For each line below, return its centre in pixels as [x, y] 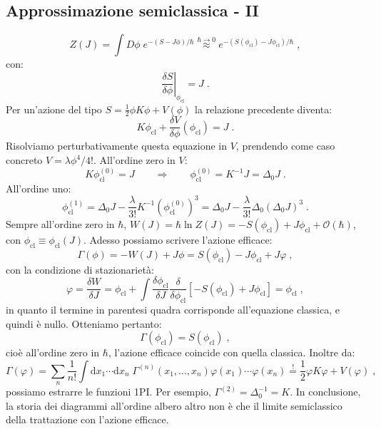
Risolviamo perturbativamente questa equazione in [116, 146]
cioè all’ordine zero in [53, 352]
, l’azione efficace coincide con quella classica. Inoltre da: [232, 352]
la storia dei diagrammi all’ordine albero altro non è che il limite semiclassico [174, 405]
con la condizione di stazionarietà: [80, 269]
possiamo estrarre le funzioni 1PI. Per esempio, [108, 392]
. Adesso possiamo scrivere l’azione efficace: [178, 239]
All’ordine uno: [39, 188]
